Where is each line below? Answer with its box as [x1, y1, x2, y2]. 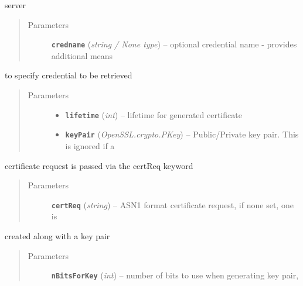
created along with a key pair [5, 229, 110, 242]
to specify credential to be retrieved [5, 69, 132, 81]
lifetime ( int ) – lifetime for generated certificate [65, 108, 242, 120]
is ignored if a [65, 139, 115, 151]
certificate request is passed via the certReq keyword [5, 159, 193, 171]
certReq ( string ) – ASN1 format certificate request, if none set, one [51, 198, 294, 211]
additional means [51, 49, 113, 61]
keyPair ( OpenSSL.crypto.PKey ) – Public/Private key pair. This [65, 128, 299, 140]
